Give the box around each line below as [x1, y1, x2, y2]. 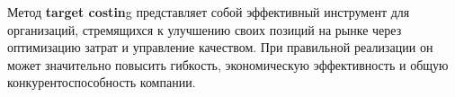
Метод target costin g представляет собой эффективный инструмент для [7, 3, 410, 21]
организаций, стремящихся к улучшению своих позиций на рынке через [7, 20, 402, 39]
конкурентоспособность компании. [7, 73, 196, 92]
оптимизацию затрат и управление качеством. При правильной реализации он [7, 38, 433, 57]
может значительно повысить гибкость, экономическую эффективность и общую [7, 55, 449, 74]
